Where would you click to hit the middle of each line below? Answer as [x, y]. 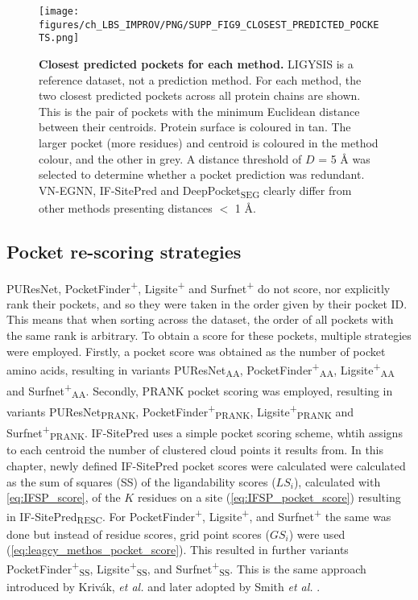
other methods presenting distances [126, 207]
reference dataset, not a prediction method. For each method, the [200, 79]
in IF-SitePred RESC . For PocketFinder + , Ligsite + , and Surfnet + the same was [199, 516]
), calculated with [337, 481]
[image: [59, 11]
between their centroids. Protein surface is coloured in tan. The [195, 127]
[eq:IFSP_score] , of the [64, 497]
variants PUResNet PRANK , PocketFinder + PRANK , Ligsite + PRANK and [180, 411]
